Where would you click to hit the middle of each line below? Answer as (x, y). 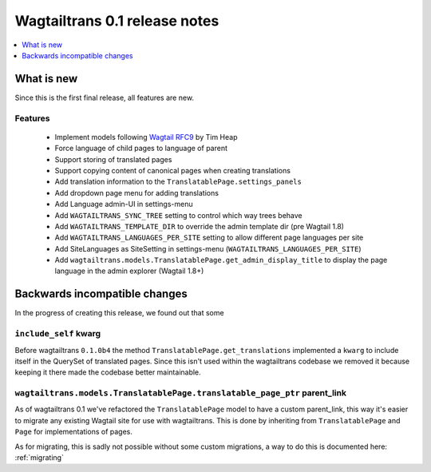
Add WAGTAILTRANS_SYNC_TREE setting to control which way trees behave (178, 215)
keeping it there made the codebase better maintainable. (108, 372)
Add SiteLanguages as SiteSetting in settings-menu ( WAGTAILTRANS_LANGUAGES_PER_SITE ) (208, 248)
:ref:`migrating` (39, 458)
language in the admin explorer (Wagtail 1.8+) (129, 271)
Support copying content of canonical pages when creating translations (173, 170)
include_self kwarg (58, 334)
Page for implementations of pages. (74, 432)
